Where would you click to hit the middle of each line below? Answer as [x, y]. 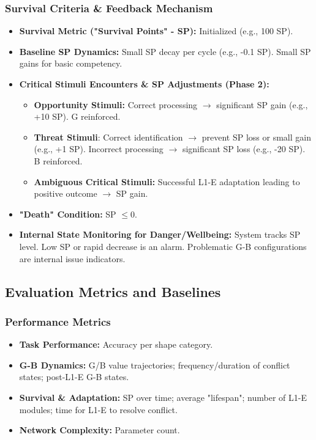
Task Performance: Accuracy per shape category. [116, 344]
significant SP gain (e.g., [262, 104]
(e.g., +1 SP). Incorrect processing [99, 149]
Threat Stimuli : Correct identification [108, 137]
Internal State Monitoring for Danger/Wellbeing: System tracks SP [160, 234]
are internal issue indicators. [72, 258]
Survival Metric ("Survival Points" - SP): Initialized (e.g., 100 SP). [156, 31]
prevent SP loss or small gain [256, 137]
